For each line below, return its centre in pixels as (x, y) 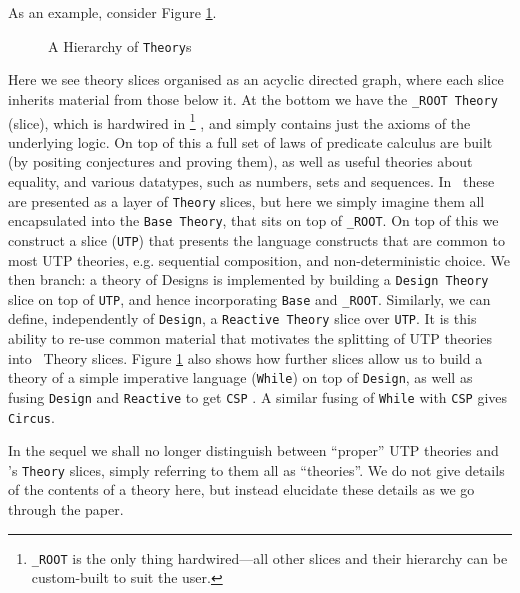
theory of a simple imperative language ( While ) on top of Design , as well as (240, 377)
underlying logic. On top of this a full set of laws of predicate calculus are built (250, 141)
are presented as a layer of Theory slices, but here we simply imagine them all (246, 200)
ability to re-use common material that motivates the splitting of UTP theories (250, 338)
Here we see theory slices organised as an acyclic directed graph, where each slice (256, 79)
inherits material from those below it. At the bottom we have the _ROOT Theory (253, 98)
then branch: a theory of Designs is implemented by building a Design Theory (248, 279)
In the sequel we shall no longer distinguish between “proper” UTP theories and (253, 450)
